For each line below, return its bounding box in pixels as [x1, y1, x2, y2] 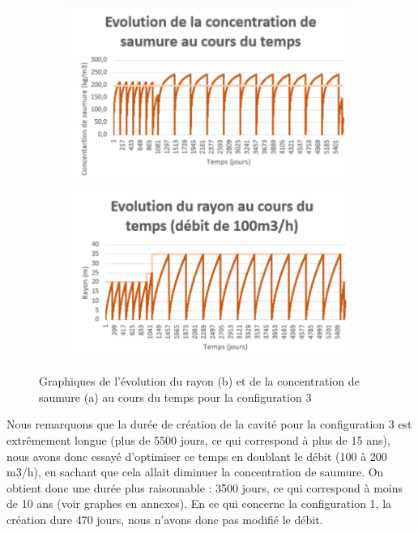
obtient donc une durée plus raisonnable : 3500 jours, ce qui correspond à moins [6, 479, 403, 496]
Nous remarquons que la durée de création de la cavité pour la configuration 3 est [6, 416, 412, 433]
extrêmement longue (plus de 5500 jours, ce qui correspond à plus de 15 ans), [6, 431, 390, 448]
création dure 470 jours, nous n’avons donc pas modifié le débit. [6, 510, 323, 527]
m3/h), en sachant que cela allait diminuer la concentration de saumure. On [6, 463, 384, 480]
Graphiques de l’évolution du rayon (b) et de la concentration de [39, 373, 360, 390]
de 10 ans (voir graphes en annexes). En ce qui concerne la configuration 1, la [6, 495, 392, 512]
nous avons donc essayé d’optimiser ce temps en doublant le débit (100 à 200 [6, 447, 387, 464]
